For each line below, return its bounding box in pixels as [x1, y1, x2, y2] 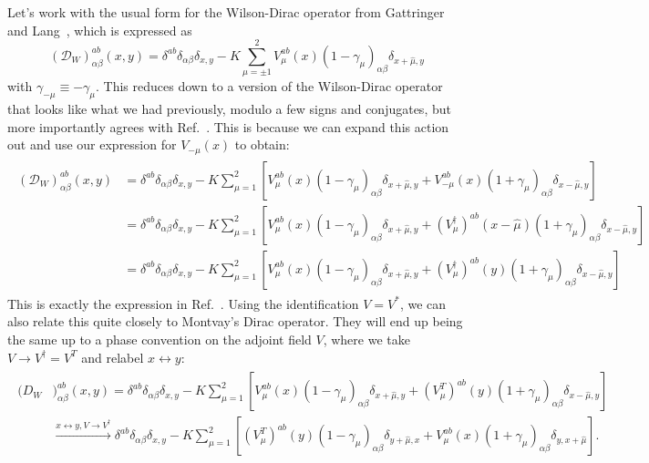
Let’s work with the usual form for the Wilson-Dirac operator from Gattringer [7, 3, 445, 21]
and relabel [81, 347, 144, 366]
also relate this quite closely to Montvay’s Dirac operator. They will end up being [7, 312, 463, 331]
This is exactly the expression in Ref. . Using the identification [7, 293, 359, 313]
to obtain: [234, 135, 290, 154]
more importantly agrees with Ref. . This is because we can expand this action [7, 117, 449, 136]
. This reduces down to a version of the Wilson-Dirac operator [96, 77, 443, 96]
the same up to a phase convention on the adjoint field [7, 330, 312, 349]
